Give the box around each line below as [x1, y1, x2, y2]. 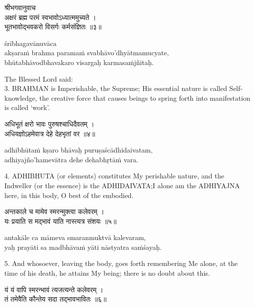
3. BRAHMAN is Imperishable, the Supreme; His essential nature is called [4, 83, 227, 93]
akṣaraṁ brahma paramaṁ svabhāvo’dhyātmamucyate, [4, 47, 169, 58]
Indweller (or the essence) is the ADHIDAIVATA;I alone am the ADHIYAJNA [4, 180, 240, 190]
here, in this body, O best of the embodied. [4, 190, 134, 200]
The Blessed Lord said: [4, 73, 73, 84]
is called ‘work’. [4, 102, 50, 112]
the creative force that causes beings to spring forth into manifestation [39, 92, 251, 103]
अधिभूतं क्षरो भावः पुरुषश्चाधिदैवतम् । [4, 118, 94, 129]
